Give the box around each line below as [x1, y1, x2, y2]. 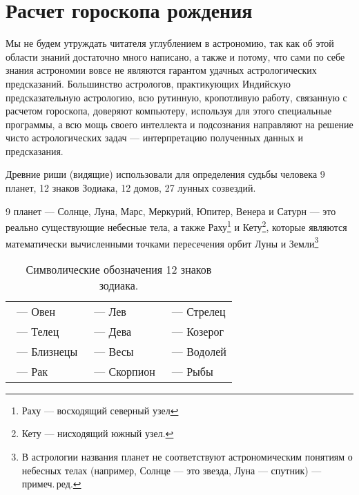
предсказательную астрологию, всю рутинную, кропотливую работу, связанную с [6, 90, 347, 104]
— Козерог [171, 323, 224, 339]
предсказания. [6, 143, 64, 158]
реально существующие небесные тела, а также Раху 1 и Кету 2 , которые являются [6, 218, 347, 234]
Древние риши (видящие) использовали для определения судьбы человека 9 [6, 167, 325, 181]
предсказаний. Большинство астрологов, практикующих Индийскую [6, 76, 291, 90]
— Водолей [171, 343, 226, 359]
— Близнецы [17, 343, 78, 359]
